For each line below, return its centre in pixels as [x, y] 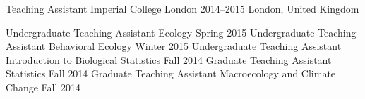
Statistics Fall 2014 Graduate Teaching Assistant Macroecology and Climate [171, 73]
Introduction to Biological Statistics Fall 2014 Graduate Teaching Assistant [169, 59]
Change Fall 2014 [43, 87]
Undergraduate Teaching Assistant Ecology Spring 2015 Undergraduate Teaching [181, 32]
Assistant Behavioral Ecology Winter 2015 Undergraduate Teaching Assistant [174, 46]
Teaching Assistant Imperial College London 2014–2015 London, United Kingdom [182, 8]
